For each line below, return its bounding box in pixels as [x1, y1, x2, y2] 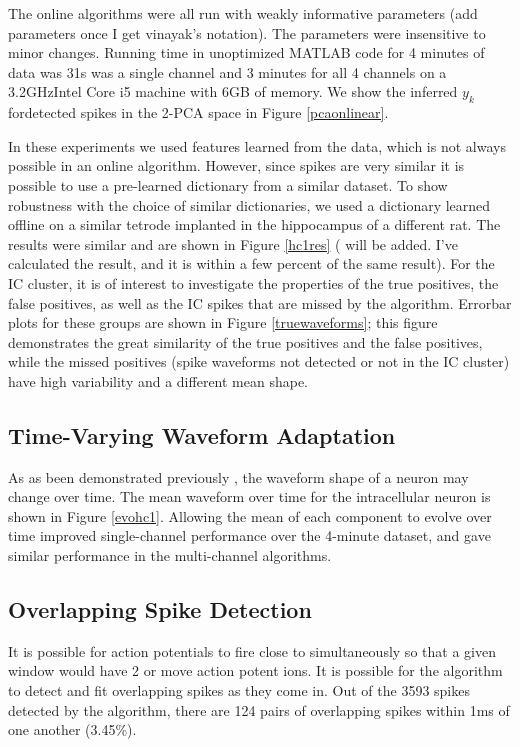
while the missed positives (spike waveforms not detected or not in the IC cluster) [8, 351, 510, 372]
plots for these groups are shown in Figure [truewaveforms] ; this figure [8, 312, 438, 333]
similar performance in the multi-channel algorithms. [8, 545, 332, 566]
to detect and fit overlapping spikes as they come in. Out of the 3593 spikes [8, 680, 470, 701]
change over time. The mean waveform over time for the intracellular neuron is [8, 486, 491, 507]
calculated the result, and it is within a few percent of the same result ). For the [8, 253, 495, 274]
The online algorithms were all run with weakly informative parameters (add [8, 3, 478, 23]
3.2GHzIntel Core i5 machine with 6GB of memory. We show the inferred [8, 81, 458, 102]
